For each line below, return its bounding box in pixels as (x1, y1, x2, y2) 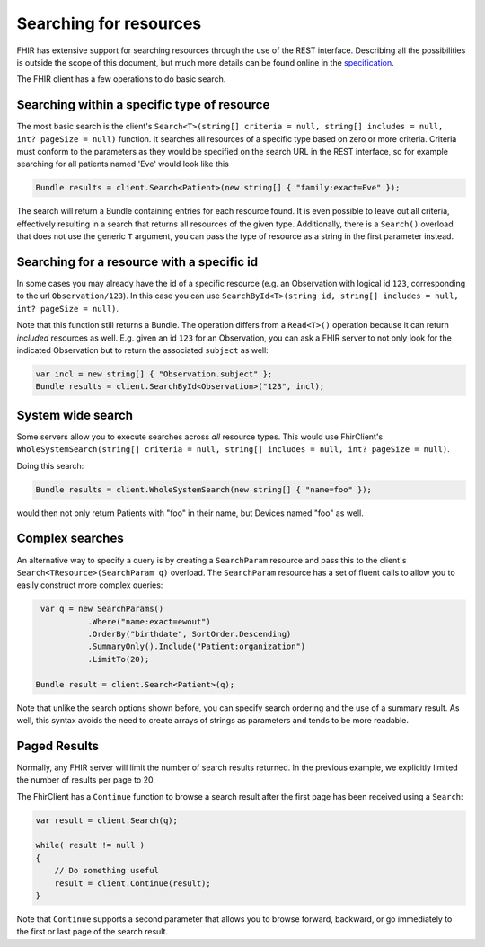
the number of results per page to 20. (16, 774, 156, 785)
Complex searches (16, 531, 125, 546)
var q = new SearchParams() (40, 604, 164, 615)
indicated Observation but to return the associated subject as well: (16, 345, 269, 356)
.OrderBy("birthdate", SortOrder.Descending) (87, 629, 292, 640)
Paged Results (16, 738, 99, 754)
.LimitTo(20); (87, 654, 150, 664)
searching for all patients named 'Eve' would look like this (16, 158, 229, 170)
